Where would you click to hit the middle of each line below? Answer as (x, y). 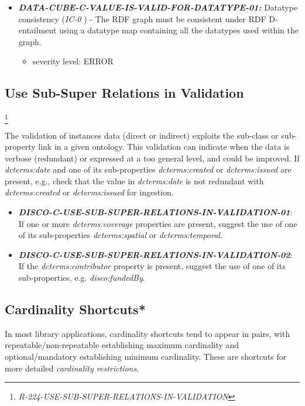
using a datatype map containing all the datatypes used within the (179, 30)
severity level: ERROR (73, 61)
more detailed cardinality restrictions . (72, 368)
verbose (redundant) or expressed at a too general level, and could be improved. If (152, 158)
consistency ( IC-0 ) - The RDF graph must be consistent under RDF (142, 18)
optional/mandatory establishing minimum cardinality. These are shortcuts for (146, 357)
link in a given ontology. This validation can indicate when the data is (164, 147)
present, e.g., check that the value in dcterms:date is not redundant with (134, 180)
